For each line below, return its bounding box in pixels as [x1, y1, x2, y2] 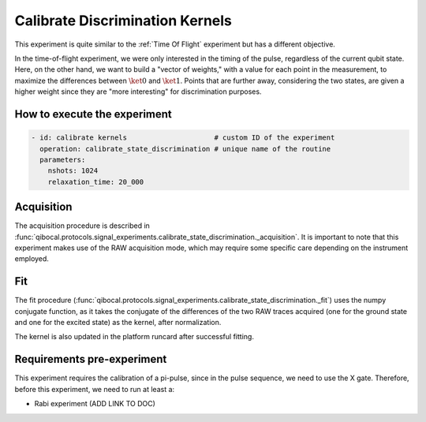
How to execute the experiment [14, 107, 173, 121]
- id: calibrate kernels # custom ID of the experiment [31, 133, 335, 142]
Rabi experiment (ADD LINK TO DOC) [34, 399, 155, 409]
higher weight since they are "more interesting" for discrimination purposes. [14, 87, 262, 96]
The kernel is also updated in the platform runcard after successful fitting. [14, 332, 254, 342]
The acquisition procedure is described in [14, 221, 150, 230]
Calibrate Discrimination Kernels [14, 12, 233, 29]
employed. [14, 254, 49, 263]
